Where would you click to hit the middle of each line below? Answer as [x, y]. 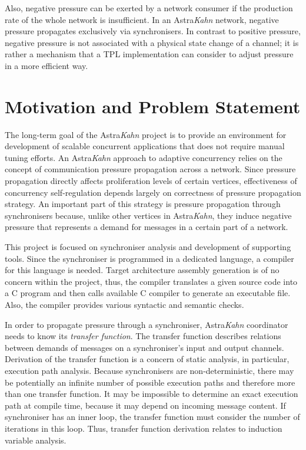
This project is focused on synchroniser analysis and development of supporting [148, 247]
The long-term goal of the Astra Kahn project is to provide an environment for [146, 134]
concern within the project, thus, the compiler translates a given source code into [151, 281]
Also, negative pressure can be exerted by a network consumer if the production [149, 8]
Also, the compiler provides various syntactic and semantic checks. [124, 304]
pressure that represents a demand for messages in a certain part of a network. [147, 227]
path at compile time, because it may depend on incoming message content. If [145, 405]
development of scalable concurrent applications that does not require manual [145, 146]
